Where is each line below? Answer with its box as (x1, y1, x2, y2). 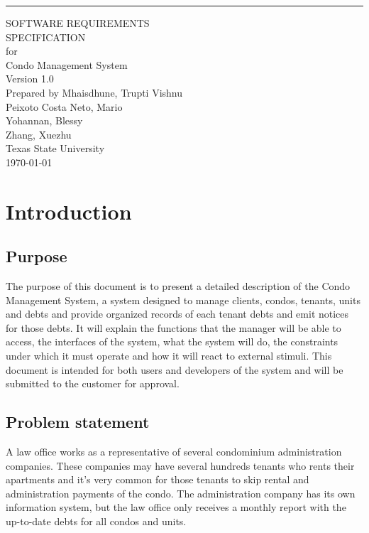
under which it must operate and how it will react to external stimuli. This (6, 348, 332, 363)
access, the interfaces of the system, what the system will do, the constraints (6, 334, 338, 349)
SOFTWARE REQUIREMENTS (6, 16, 150, 30)
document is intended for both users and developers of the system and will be (6, 362, 343, 377)
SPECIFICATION (6, 29, 86, 44)
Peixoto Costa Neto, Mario (6, 99, 123, 114)
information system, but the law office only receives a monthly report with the (6, 500, 346, 515)
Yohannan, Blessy (6, 113, 83, 128)
